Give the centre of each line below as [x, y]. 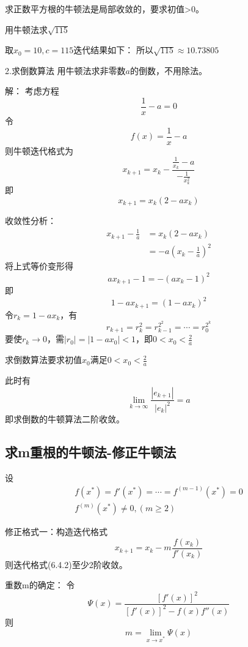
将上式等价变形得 [39, 266]
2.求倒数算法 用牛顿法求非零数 [65, 70]
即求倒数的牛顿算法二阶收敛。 [65, 418]
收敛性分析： [31, 221]
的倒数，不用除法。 [168, 70]
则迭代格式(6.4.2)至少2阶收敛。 [66, 564]
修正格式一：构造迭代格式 [56, 532]
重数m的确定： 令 [40, 585]
